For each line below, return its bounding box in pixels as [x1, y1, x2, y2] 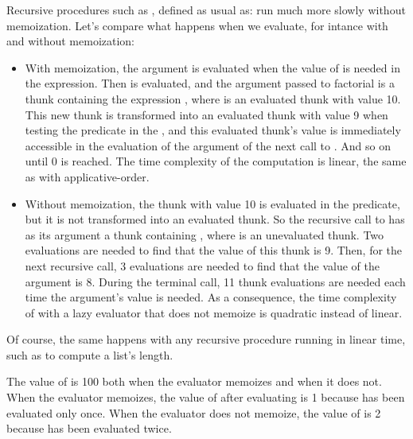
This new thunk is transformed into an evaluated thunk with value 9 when [25, 106, 388, 122]
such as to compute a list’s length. [6, 346, 173, 363]
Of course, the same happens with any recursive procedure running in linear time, [6, 331, 406, 348]
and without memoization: [6, 33, 135, 49]
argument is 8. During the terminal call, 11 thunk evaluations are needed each [25, 273, 406, 289]
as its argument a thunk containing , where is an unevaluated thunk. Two [25, 226, 384, 243]
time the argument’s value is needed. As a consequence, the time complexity [25, 289, 397, 305]
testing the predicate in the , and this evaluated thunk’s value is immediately [25, 122, 401, 138]
